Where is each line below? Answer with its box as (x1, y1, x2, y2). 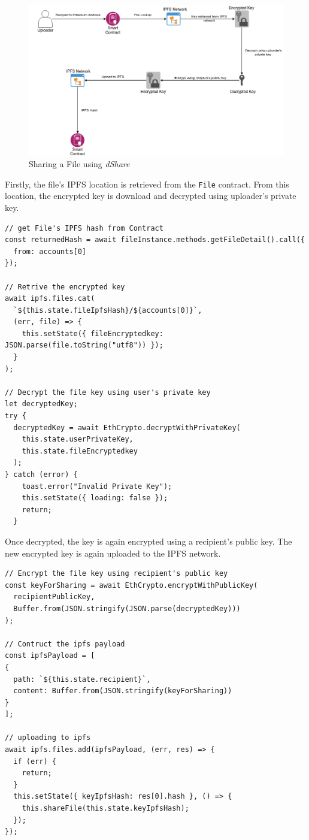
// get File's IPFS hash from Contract (5, 223, 163, 232)
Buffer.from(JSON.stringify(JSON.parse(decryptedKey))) (13, 604, 241, 613)
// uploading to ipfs (5, 733, 91, 742)
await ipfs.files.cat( (5, 294, 95, 303)
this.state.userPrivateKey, (22, 435, 134, 444)
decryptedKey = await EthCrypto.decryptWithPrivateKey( (13, 423, 241, 432)
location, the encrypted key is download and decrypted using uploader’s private (5, 189, 296, 202)
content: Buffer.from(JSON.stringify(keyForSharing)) (13, 687, 232, 696)
